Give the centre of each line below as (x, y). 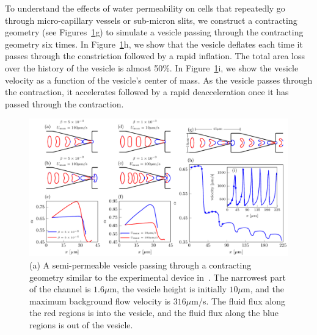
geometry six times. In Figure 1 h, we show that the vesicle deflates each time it (154, 44)
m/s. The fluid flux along (238, 301)
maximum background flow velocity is (100, 301)
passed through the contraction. (64, 103)
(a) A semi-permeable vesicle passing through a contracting (140, 265)
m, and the (264, 289)
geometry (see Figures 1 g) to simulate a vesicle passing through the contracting (154, 32)
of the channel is (60, 289)
